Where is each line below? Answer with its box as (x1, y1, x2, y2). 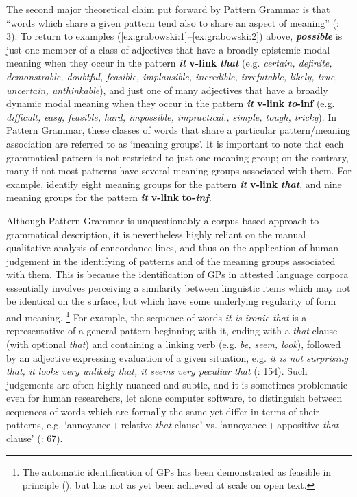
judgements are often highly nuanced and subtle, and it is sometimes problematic (6, 377, 347, 391)
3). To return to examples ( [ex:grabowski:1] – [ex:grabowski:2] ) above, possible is (6, 29, 343, 43)
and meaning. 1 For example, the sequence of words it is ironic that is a (6, 308, 307, 324)
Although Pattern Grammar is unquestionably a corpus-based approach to (6, 213, 319, 227)
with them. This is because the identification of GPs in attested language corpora (6, 267, 349, 281)
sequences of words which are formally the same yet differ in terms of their (6, 404, 320, 418)
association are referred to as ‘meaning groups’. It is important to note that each (6, 136, 344, 150)
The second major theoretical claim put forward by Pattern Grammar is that (6, 2, 330, 16)
